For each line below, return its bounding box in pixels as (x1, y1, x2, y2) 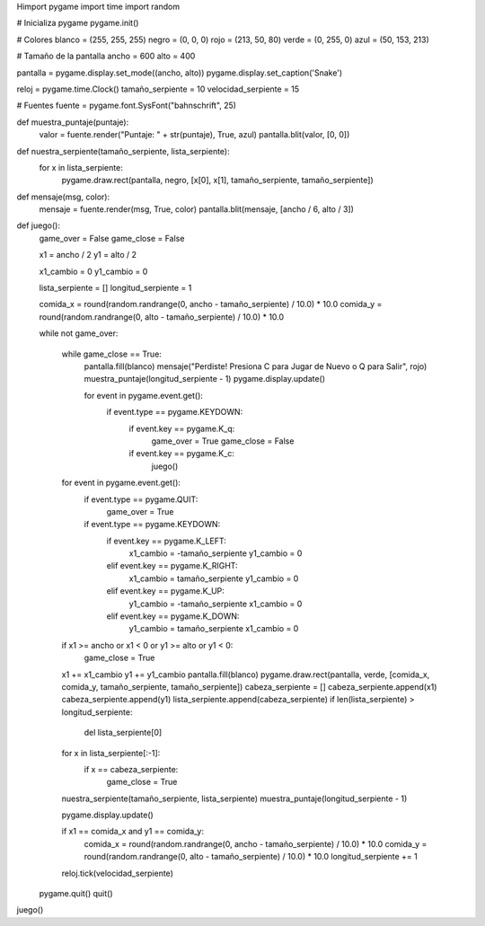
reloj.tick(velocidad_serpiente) (61, 868, 174, 878)
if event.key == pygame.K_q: (128, 423, 235, 434)
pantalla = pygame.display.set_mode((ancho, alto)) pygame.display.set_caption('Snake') (16, 67, 343, 78)
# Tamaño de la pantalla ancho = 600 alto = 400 (16, 50, 196, 62)
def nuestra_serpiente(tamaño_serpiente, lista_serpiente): (16, 146, 230, 156)
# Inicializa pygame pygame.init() (16, 18, 139, 29)
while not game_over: (39, 328, 119, 339)
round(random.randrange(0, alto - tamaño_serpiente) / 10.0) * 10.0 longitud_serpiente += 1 (84, 851, 418, 862)
